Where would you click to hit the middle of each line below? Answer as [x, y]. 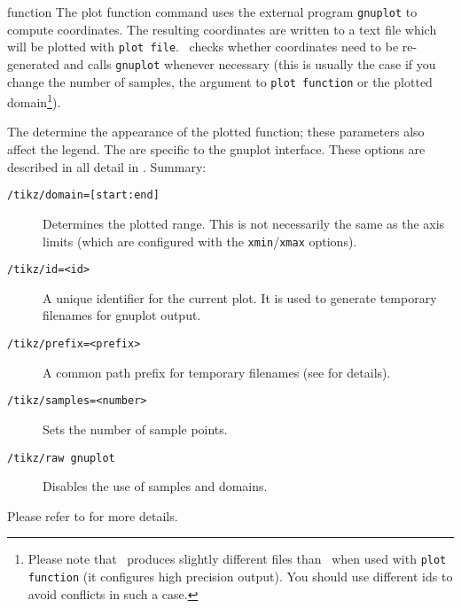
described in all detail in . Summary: [107, 166]
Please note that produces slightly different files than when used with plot [237, 559]
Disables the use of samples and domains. [155, 486]
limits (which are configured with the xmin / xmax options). [200, 241]
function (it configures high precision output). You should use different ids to [240, 576]
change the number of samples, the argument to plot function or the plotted [220, 81]
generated [34, 63]
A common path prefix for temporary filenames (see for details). [217, 372]
